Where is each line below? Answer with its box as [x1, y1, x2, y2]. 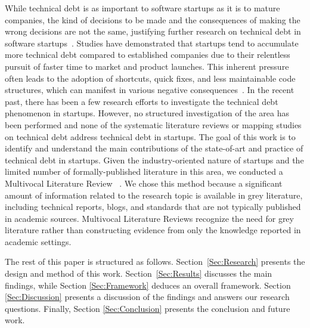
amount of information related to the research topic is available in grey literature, [5, 188, 303, 201]
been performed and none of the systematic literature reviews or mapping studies [5, 118, 302, 131]
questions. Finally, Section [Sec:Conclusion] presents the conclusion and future [5, 302, 290, 314]
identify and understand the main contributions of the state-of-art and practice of [5, 142, 303, 154]
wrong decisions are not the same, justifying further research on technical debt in [5, 25, 301, 38]
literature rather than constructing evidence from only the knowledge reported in [5, 224, 301, 236]
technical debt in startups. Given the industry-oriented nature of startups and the [5, 153, 304, 166]
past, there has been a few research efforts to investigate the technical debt [5, 95, 278, 107]
